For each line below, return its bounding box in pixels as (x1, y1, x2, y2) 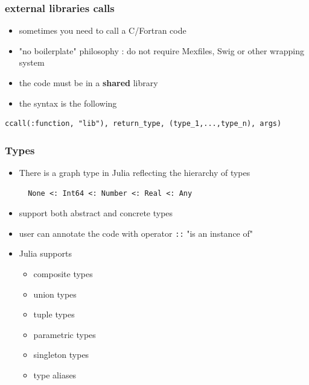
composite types (33, 268, 93, 280)
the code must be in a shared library (19, 77, 158, 89)
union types (33, 287, 77, 300)
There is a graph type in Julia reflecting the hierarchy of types (19, 166, 250, 178)
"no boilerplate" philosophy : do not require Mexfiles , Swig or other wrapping (19, 44, 304, 57)
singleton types (33, 348, 89, 361)
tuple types (33, 308, 75, 321)
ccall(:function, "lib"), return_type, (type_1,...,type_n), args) (5, 119, 282, 128)
